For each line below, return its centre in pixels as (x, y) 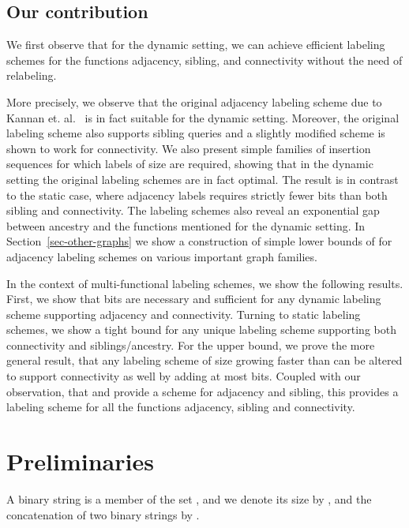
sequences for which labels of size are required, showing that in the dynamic (190, 164)
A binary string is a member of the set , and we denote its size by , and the (189, 498)
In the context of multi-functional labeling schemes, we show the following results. (205, 283)
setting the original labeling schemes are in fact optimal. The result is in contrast (203, 179)
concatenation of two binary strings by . (103, 514)
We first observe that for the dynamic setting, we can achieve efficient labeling (196, 45)
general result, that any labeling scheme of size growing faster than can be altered (204, 360)
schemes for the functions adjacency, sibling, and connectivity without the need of (204, 60)
